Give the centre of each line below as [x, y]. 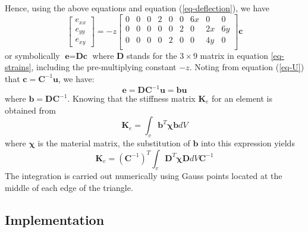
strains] [18, 67]
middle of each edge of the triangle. [69, 187]
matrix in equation [234, 55]
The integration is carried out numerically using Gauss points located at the [144, 176]
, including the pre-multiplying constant [104, 67]
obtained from [31, 110]
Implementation [55, 219]
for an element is [242, 98]
